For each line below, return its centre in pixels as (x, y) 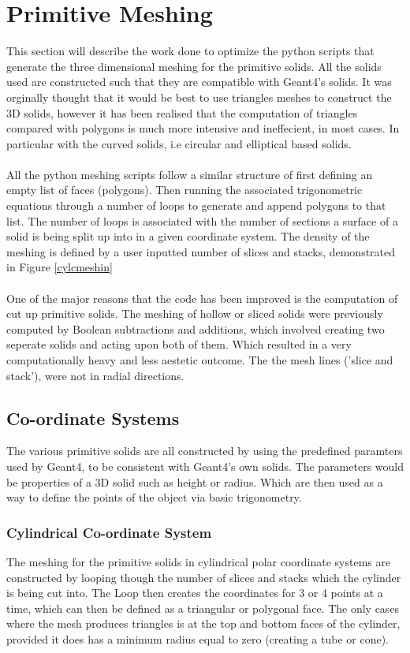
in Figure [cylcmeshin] (60, 267)
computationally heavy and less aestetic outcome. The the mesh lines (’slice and (200, 360)
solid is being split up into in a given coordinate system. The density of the (188, 236)
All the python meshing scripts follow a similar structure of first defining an (190, 174)
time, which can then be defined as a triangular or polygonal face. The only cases (203, 608)
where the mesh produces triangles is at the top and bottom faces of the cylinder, (203, 623)
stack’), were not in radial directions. (95, 375)
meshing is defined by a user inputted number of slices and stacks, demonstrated (201, 251)
